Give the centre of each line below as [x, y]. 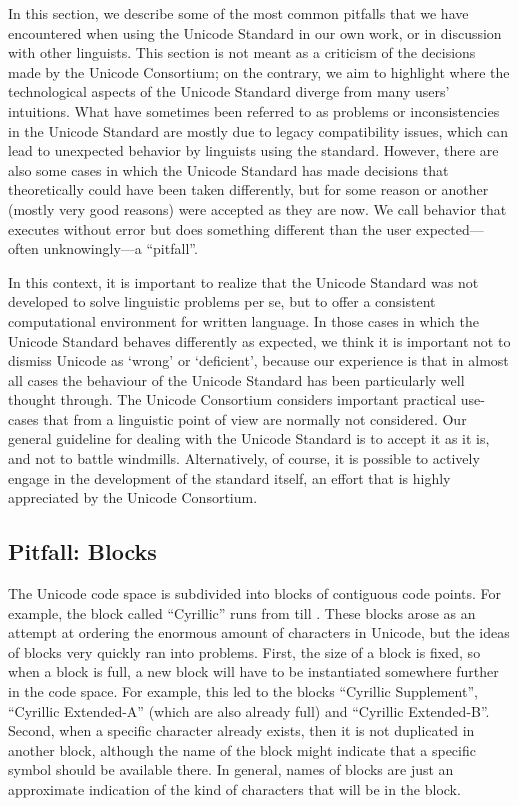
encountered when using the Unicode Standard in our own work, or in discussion [255, 32]
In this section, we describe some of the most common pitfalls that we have [238, 13]
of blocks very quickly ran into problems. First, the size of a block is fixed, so [244, 651]
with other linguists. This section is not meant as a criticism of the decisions [242, 52]
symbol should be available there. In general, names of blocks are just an [231, 769]
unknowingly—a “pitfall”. [120, 248]
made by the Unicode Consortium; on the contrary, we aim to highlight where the [259, 71]
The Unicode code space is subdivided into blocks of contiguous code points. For [255, 593]
